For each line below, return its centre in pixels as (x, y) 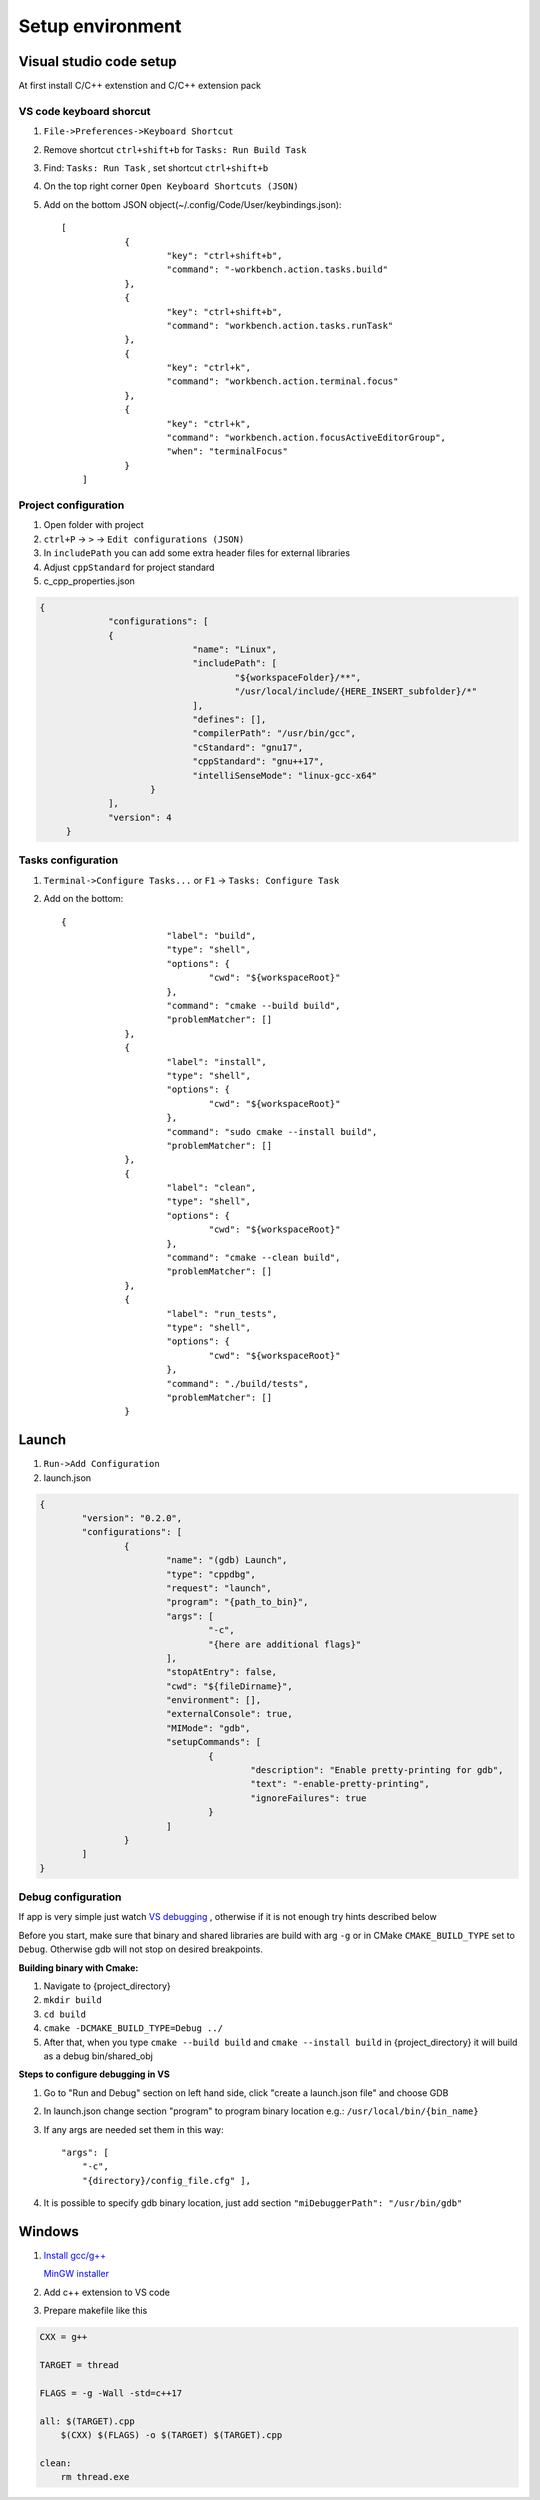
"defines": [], (229, 719)
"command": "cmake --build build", (253, 1005)
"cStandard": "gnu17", (248, 747)
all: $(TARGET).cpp (87, 2421)
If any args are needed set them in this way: (133, 2129)
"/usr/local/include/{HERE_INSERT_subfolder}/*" (356, 691)
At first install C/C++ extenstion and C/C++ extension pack (140, 86)
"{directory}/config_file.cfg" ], (166, 2180)
